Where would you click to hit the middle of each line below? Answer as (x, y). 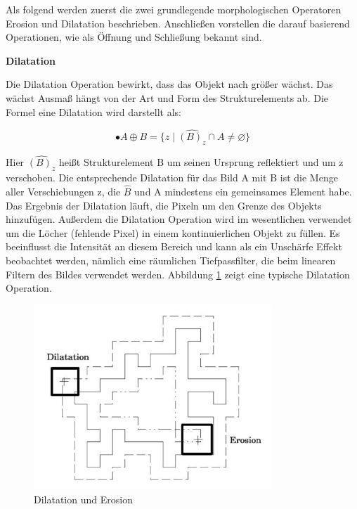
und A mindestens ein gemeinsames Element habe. (243, 191)
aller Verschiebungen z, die (63, 191)
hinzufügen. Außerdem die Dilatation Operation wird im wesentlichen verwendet (179, 219)
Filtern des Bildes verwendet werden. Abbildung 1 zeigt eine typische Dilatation (178, 274)
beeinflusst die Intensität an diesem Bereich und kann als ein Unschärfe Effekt (174, 246)
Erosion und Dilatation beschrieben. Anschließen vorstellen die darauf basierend (178, 23)
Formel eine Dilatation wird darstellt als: (93, 111)
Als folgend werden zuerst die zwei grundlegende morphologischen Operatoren (174, 9)
